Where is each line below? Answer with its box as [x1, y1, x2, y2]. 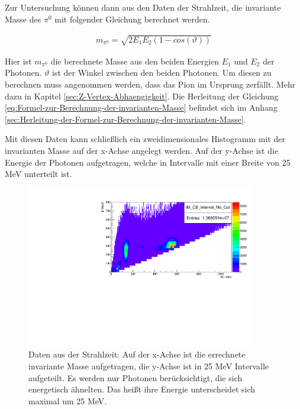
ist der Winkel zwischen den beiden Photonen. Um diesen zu [52, 66, 272, 79]
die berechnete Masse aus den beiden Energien [50, 54, 220, 67]
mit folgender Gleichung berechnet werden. [54, 12, 210, 25]
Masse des [5, 12, 41, 25]
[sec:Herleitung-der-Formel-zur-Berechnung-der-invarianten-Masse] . [5, 112, 246, 125]
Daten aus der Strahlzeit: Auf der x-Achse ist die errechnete [28, 348, 246, 360]
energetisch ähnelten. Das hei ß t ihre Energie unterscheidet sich [28, 383, 256, 395]
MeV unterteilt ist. [5, 168, 72, 180]
